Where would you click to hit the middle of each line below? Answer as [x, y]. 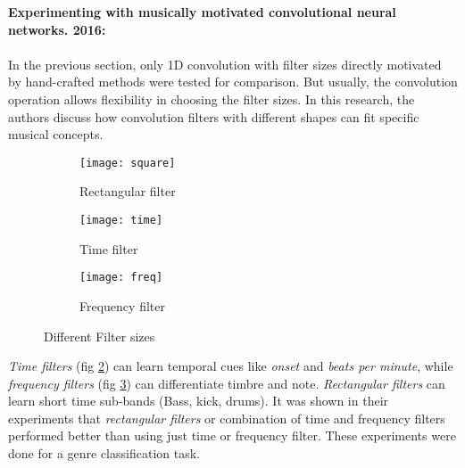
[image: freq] [121, 278]
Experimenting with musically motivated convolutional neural [202, 12]
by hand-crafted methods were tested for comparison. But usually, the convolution [233, 82]
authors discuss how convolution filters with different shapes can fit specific [214, 116]
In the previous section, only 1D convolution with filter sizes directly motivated [225, 64]
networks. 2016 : [57, 29]
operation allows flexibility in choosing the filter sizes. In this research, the [212, 99]
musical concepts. [56, 134]
